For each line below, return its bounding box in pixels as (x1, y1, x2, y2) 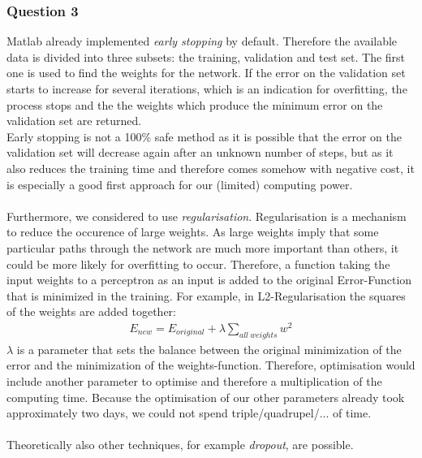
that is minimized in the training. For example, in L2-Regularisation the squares (6, 287, 406, 304)
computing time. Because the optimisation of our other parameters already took (6, 388, 405, 405)
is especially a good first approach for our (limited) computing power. (6, 175, 353, 192)
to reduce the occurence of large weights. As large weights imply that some (6, 223, 379, 240)
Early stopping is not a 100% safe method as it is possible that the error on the (6, 127, 402, 145)
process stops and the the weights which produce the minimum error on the (6, 96, 383, 113)
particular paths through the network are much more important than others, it (6, 239, 399, 256)
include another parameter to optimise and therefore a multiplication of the (6, 373, 382, 389)
